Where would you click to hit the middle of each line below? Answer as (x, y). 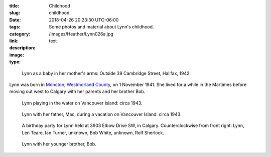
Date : (15, 19)
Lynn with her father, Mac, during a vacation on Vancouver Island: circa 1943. (102, 114)
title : (14, 6)
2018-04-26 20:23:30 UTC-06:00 (84, 19)
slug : (15, 13)
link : (14, 40)
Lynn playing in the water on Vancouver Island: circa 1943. (82, 103)
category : (20, 34)
